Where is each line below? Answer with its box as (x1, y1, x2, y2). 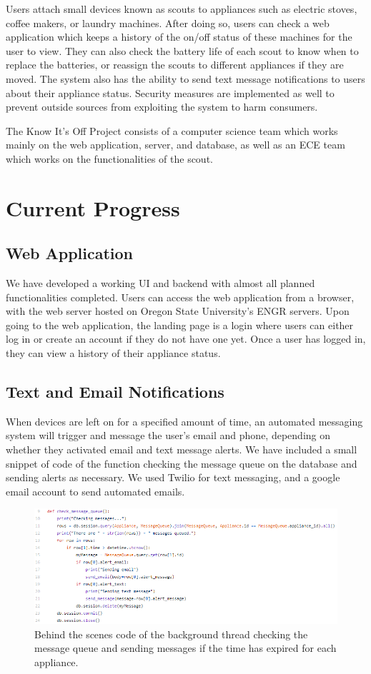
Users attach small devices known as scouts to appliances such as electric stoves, (6, 1, 357, 16)
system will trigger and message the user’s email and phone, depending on (6, 428, 331, 443)
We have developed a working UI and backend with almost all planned (6, 276, 315, 291)
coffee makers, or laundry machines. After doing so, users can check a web (6, 15, 330, 30)
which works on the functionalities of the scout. (6, 151, 213, 166)
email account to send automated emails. (6, 483, 185, 498)
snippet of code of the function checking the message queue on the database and (6, 456, 357, 471)
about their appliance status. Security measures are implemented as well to (6, 85, 335, 100)
